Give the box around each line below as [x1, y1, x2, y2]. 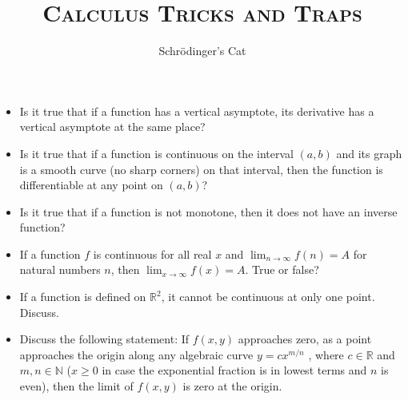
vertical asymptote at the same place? [19, 118, 206, 135]
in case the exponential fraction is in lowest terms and [102, 362, 367, 378]
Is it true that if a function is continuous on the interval [19, 145, 294, 161]
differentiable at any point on [19, 176, 163, 193]
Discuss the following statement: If [19, 331, 190, 347]
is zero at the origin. [182, 378, 282, 394]
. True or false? [245, 261, 319, 278]
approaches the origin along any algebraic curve [19, 346, 254, 362]
